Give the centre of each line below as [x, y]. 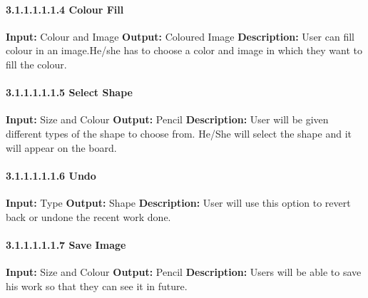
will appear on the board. [61, 147]
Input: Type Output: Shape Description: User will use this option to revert [178, 202]
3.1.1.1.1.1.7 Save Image [66, 244]
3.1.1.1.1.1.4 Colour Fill [65, 9]
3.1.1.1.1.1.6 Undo [51, 175]
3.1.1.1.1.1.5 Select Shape [69, 92]
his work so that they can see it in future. [97, 286]
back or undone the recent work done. [88, 216]
